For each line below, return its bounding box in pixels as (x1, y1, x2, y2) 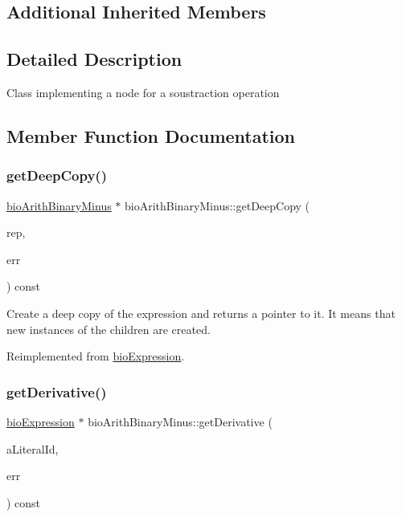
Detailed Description (6, 47, 183, 71)
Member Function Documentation (6, 123, 296, 148)
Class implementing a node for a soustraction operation (6, 83, 280, 100)
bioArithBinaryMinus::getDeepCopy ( (125, 197, 310, 214)
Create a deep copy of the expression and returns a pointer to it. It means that (6, 304, 396, 321)
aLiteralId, (6, 440, 59, 457)
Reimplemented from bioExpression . (6, 348, 185, 364)
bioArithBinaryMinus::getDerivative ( (88, 413, 273, 429)
